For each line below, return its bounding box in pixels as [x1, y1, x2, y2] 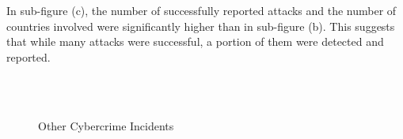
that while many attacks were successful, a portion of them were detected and [6, 33, 384, 50]
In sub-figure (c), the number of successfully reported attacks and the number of [6, 2, 397, 18]
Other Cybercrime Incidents [38, 117, 174, 133]
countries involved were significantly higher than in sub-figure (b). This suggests [6, 17, 395, 34]
